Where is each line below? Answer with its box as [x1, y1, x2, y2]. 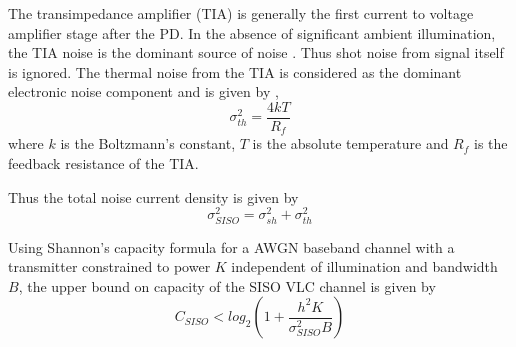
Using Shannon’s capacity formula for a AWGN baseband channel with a [8, 236, 455, 257]
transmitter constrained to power [8, 256, 211, 277]
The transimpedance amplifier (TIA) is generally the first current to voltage [8, 3, 474, 23]
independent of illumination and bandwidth [231, 256, 498, 277]
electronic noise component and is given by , [8, 81, 279, 102]
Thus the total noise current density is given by [8, 186, 299, 207]
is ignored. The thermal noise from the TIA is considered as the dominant [8, 61, 462, 82]
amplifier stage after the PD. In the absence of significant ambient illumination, [8, 22, 496, 43]
